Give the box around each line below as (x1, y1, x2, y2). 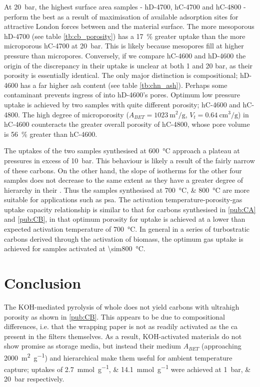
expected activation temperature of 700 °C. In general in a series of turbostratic (4, 224, 250, 234)
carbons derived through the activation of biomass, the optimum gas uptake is (4, 233, 243, 244)
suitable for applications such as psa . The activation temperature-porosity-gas (4, 194, 242, 205)
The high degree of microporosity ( (22, 109, 129, 119)
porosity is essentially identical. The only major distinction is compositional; (4, 70, 238, 80)
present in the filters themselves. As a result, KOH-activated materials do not (4, 331, 242, 341)
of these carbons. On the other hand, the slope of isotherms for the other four (4, 165, 242, 175)
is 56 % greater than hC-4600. (4, 128, 97, 139)
